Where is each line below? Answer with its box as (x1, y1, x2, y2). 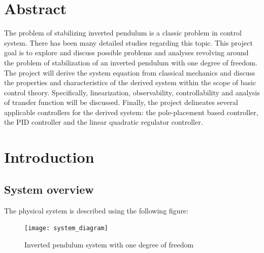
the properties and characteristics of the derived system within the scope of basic (4, 77, 256, 88)
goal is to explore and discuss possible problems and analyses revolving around (4, 47, 249, 58)
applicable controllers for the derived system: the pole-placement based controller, (4, 106, 258, 117)
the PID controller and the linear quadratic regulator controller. (4, 117, 203, 127)
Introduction (4, 147, 94, 167)
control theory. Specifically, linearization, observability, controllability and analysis (4, 87, 260, 97)
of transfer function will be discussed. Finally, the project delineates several (4, 97, 238, 107)
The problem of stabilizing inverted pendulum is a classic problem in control (4, 27, 242, 38)
